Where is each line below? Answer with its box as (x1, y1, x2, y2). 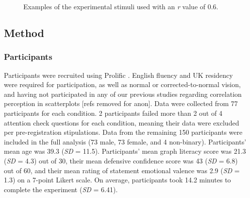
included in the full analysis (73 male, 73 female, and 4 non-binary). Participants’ (4, 136, 247, 146)
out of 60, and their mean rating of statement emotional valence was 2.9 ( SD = (4, 165, 240, 175)
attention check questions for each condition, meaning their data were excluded (4, 117, 239, 127)
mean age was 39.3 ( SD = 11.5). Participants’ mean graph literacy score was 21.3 (4, 146, 246, 156)
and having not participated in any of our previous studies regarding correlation (4, 89, 242, 99)
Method (4, 25, 44, 40)
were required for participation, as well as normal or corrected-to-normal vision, (4, 79, 241, 90)
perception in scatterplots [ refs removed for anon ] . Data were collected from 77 (4, 98, 238, 108)
